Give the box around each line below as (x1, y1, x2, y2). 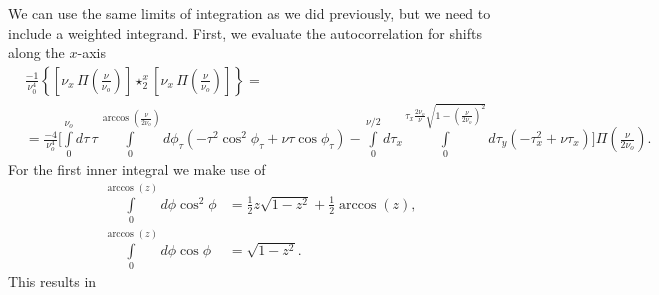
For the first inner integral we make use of (8, 159, 266, 180)
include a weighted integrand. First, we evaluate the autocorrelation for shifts (8, 22, 482, 43)
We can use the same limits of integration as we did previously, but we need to (8, 3, 491, 23)
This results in (8, 271, 97, 292)
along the (8, 42, 65, 63)
